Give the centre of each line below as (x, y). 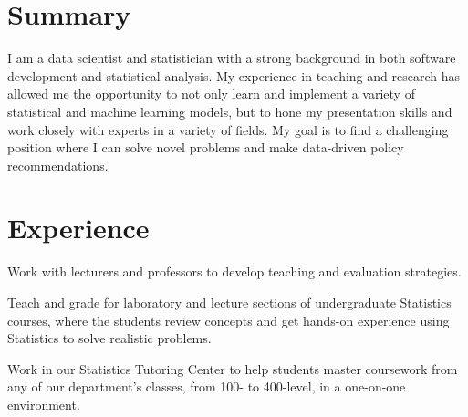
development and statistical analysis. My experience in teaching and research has (234, 75)
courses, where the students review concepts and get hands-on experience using (229, 320)
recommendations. (58, 165)
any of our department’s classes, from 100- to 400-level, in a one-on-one (207, 386)
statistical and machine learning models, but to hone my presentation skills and (230, 111)
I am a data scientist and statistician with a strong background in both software (232, 58)
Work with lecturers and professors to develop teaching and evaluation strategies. (234, 271)
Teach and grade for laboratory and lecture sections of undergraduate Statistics (229, 302)
